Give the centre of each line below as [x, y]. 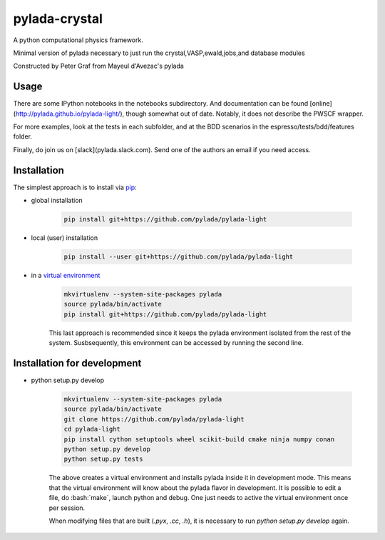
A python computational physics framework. [78, 40]
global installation [57, 201]
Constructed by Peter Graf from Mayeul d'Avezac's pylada [99, 66]
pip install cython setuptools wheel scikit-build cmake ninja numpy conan [199, 439]
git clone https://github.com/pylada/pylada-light [154, 419]
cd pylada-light [92, 429]
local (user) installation [65, 238]
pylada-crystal [58, 19]
